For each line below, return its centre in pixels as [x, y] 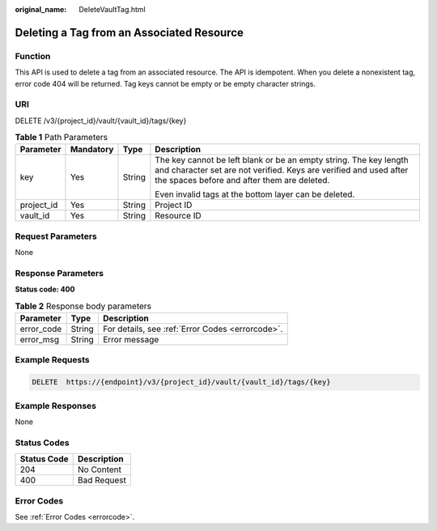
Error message [131, 340]
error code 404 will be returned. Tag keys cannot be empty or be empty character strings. [165, 83]
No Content [99, 469]
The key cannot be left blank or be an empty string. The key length [282, 160]
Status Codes [42, 443]
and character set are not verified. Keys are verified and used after [282, 170]
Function [33, 56]
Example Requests [52, 360]
